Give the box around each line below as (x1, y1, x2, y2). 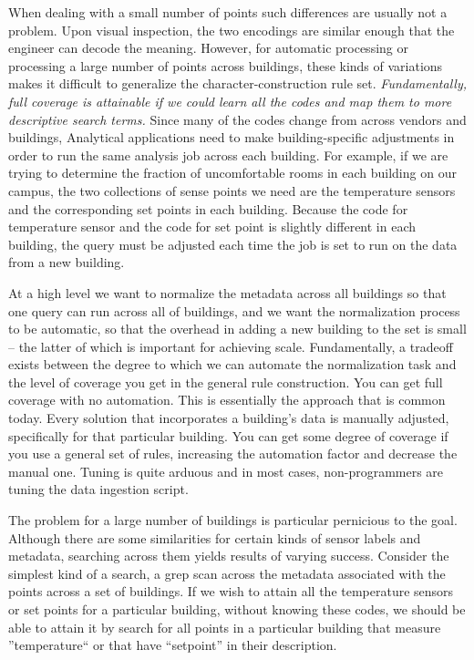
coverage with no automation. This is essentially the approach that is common (8, 390, 446, 409)
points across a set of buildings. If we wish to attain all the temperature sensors (8, 582, 454, 601)
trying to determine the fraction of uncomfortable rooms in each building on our (8, 163, 457, 182)
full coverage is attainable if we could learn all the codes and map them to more (8, 91, 452, 110)
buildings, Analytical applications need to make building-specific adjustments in (8, 128, 455, 147)
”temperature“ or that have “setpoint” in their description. (8, 635, 337, 655)
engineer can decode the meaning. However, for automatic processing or (8, 38, 408, 57)
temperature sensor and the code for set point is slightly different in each (8, 217, 417, 236)
